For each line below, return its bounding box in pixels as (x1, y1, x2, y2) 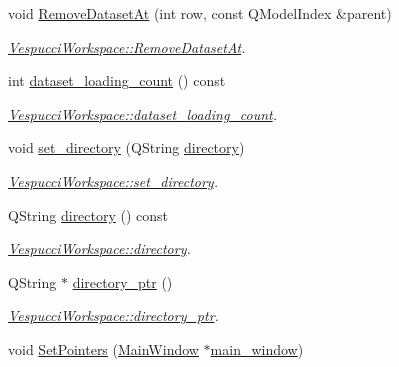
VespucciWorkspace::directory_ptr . (8, 305, 219, 326)
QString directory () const (8, 204, 169, 225)
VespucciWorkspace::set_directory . (8, 170, 218, 191)
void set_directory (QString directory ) (8, 137, 245, 158)
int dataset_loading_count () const (8, 70, 226, 91)
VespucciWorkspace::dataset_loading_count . (8, 103, 278, 124)
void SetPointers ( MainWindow (8, 338, 199, 359)
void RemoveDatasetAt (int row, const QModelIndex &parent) (8, 3, 392, 23)
